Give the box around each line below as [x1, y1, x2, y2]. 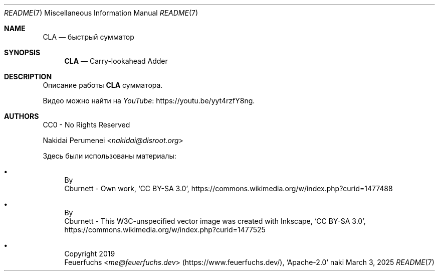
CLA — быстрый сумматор [43, 33, 134, 41]
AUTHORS [4, 112, 39, 120]
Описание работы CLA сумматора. [43, 81, 163, 89]
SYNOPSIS [4, 48, 41, 57]
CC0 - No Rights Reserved [43, 120, 130, 129]
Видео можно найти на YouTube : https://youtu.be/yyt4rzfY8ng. [43, 96, 255, 105]
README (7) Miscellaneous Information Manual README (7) [4, 9, 198, 17]
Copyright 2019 [64, 249, 115, 258]
